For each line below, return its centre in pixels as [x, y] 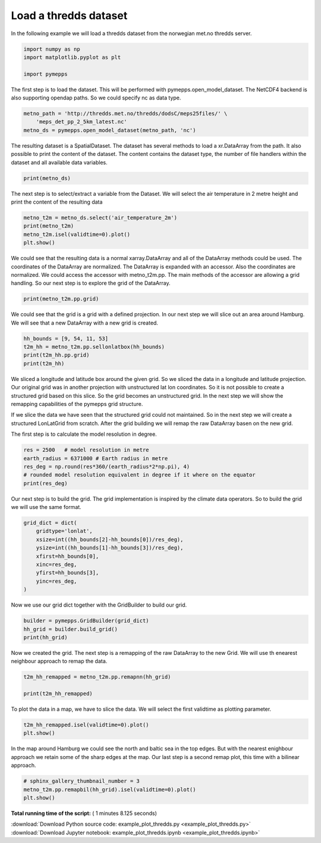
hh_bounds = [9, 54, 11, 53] [66, 338]
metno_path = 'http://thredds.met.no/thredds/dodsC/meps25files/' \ [125, 114]
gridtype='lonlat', [64, 531]
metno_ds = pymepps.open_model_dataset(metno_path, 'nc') [110, 130]
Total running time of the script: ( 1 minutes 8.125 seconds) [84, 813]
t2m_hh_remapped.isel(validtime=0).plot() [86, 725]
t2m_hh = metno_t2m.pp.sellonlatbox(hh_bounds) [94, 347]
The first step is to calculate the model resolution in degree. [84, 434]
